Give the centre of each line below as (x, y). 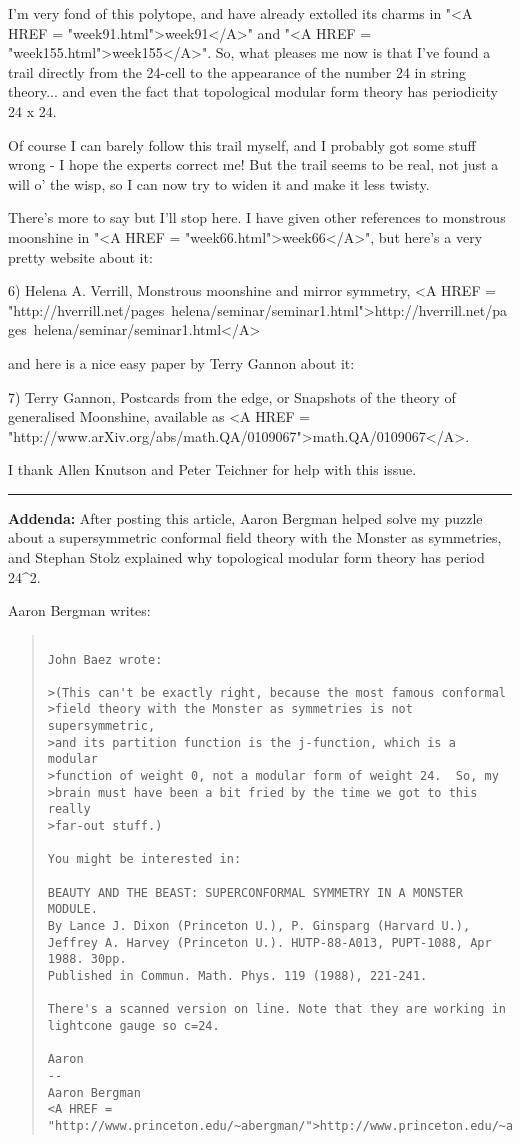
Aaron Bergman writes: (79, 610)
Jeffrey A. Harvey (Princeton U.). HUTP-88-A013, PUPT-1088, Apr (269, 942)
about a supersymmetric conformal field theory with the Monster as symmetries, (255, 537)
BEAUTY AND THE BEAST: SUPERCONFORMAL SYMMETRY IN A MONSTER (255, 892)
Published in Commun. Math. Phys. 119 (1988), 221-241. (237, 975)
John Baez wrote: (105, 659)
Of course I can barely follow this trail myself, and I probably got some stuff (242, 144)
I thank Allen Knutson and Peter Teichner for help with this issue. (212, 469)
